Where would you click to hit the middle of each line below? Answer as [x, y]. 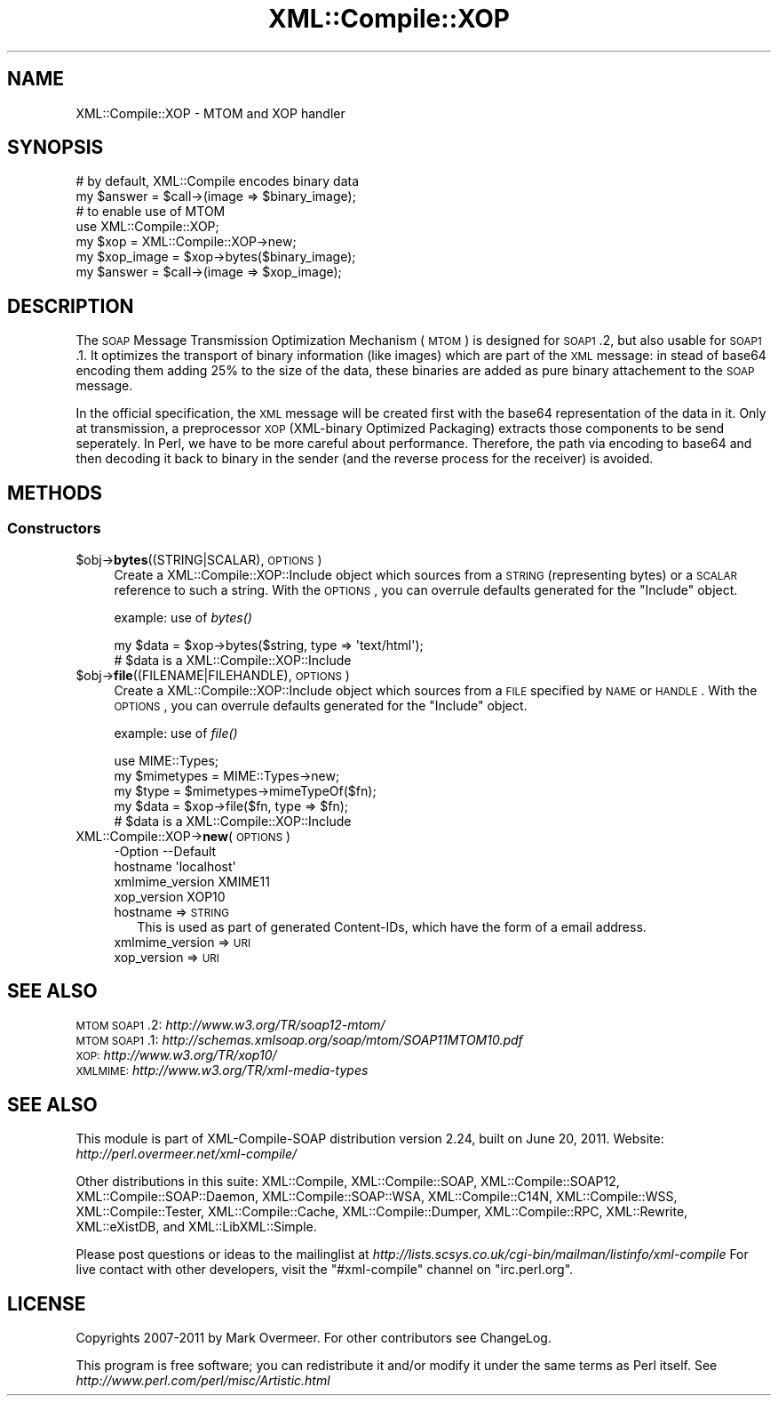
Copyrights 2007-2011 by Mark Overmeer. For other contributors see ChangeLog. [314, 1338]
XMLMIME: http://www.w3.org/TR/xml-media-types [222, 1070]
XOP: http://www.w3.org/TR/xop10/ [176, 1055]
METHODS [55, 493]
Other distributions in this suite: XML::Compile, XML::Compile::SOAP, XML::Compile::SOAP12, [348, 1182]
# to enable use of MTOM [151, 212]
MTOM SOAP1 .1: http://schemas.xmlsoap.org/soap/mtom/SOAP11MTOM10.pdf [299, 1040]
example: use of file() [176, 733]
